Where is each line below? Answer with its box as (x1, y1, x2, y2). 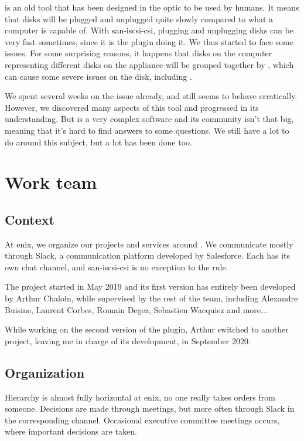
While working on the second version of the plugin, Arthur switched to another (5, 323, 289, 335)
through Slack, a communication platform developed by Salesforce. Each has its (5, 249, 291, 262)
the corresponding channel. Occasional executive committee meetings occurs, (5, 413, 280, 426)
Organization (5, 363, 85, 381)
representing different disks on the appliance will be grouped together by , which (5, 58, 294, 70)
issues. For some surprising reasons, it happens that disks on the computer (5, 47, 272, 59)
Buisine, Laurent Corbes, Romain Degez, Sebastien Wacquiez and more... (5, 303, 268, 316)
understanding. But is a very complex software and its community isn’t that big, (5, 113, 294, 125)
